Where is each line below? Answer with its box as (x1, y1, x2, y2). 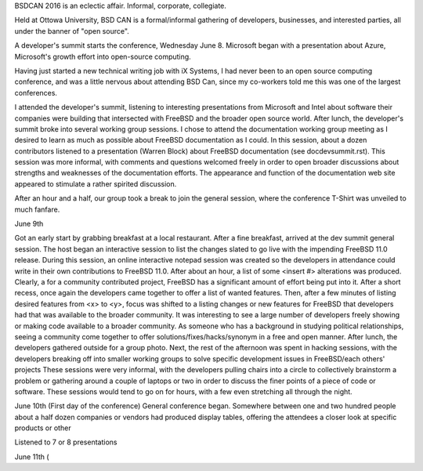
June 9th (14, 219, 44, 229)
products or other (14, 423, 71, 433)
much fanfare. (14, 205, 60, 214)
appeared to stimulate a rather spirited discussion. (14, 179, 177, 188)
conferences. (14, 88, 58, 97)
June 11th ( (14, 451, 50, 462)
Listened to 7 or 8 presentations (14, 437, 117, 447)
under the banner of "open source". (14, 26, 129, 35)
